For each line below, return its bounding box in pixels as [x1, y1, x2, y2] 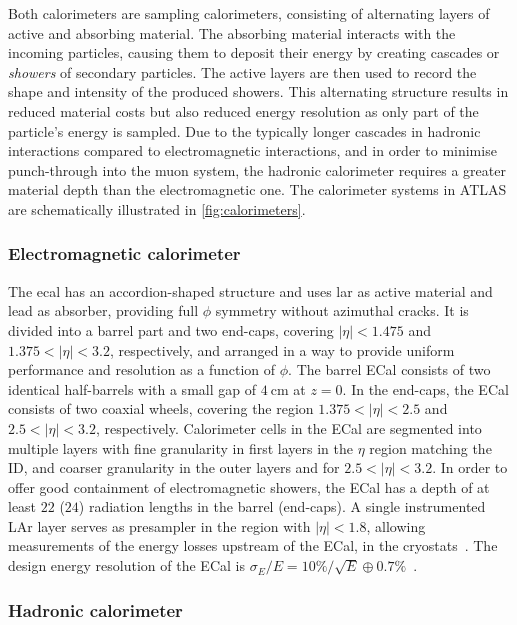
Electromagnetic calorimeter [8, 241, 241, 266]
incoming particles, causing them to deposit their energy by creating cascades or [8, 42, 500, 63]
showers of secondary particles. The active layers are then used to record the [8, 61, 477, 82]
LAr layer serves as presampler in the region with [8, 515, 311, 536]
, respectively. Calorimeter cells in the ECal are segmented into [95, 417, 482, 438]
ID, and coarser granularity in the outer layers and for [8, 457, 340, 478]
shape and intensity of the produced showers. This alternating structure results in [8, 81, 509, 102]
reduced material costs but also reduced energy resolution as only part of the [8, 100, 479, 121]
